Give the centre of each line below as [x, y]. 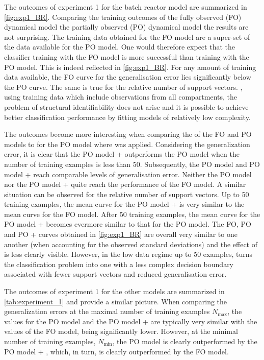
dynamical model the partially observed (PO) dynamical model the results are [126, 27]
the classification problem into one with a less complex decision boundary [119, 264]
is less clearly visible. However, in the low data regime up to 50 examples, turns [128, 254]
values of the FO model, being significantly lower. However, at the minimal [121, 331]
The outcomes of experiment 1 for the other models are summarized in [114, 291]
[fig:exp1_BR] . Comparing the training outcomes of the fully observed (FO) [123, 17]
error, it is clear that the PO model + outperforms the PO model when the [122, 154]
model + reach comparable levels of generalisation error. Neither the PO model [128, 174]
